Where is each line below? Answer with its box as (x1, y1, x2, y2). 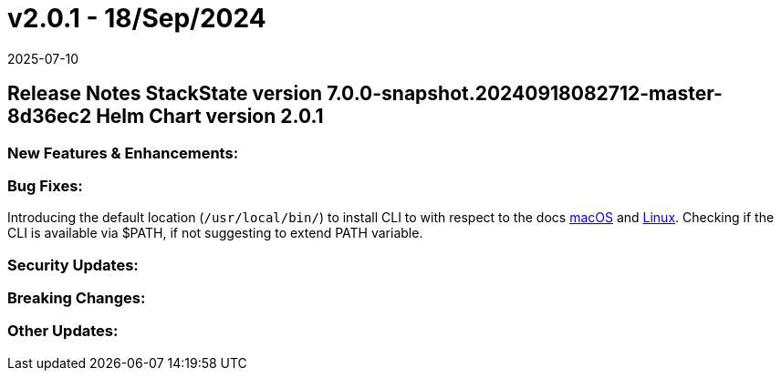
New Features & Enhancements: (7, 143, 239, 162)
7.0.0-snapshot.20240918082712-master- (327, 82, 723, 106)
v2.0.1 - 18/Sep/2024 (7, 3, 266, 34)
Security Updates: (7, 255, 139, 274)
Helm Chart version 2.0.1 (96, 105, 324, 128)
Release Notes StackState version (7, 82, 323, 106)
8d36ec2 (7, 105, 92, 128)
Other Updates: (7, 322, 119, 341)
